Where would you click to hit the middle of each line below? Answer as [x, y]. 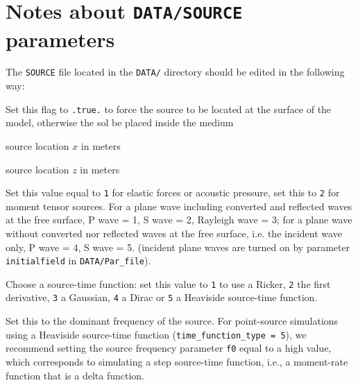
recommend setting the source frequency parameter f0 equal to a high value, [169, 348]
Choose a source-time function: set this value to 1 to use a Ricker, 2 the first [168, 283]
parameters [60, 38]
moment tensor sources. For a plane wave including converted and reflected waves [179, 206]
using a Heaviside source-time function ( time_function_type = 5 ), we [156, 334]
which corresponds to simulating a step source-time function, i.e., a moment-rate [177, 362]
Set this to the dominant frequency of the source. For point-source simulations [172, 321]
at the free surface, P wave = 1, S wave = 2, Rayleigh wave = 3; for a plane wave [179, 220]
